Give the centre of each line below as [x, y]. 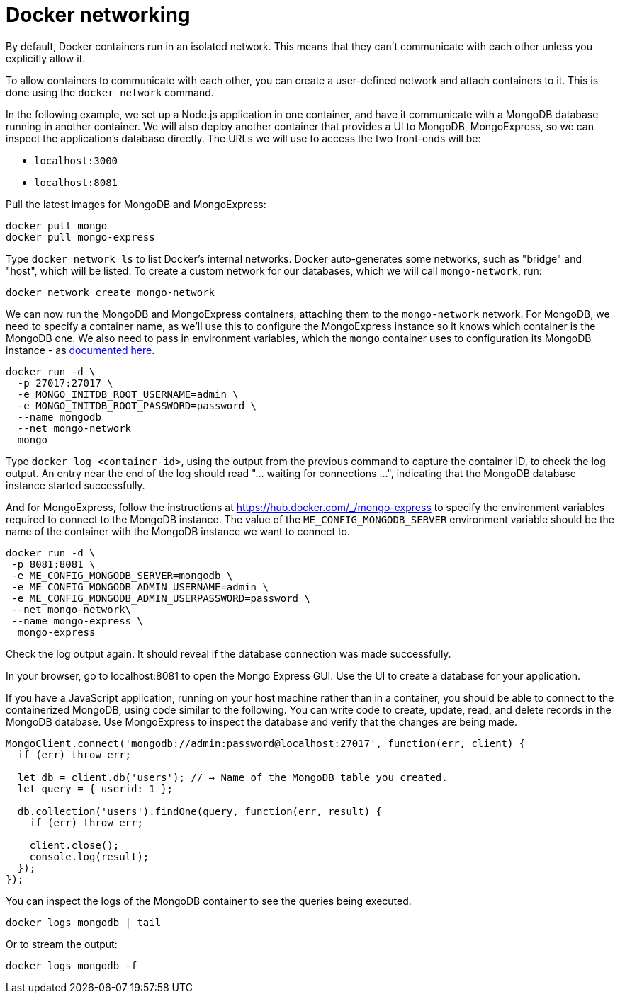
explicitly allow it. [46, 58]
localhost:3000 [76, 160]
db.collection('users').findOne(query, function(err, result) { [200, 811]
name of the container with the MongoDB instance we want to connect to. [178, 531]
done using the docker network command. [110, 92]
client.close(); [74, 845]
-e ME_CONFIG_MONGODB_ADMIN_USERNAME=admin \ [140, 587]
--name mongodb [59, 417]
